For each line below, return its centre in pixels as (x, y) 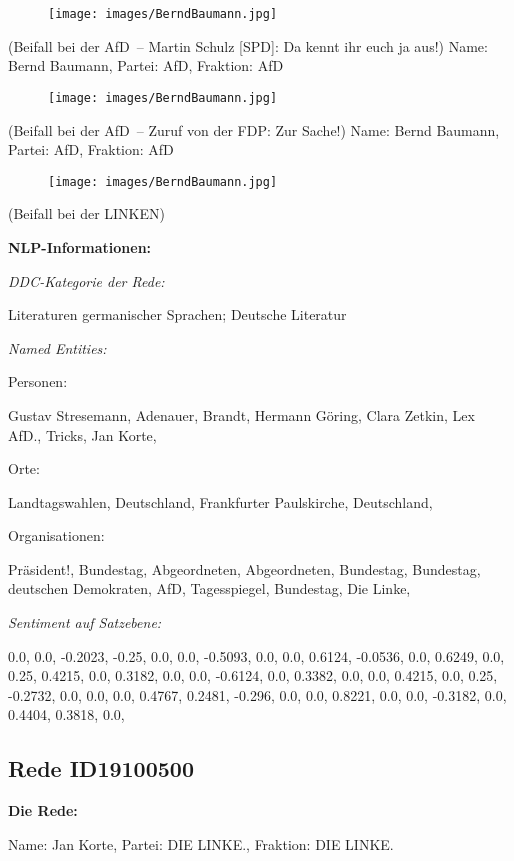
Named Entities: (57, 347)
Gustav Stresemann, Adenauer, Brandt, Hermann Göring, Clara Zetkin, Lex (241, 414)
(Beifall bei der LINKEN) (86, 213)
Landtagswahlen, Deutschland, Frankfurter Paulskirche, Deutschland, (220, 501)
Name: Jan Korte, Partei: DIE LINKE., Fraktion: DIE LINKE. (201, 843)
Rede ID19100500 (101, 768)
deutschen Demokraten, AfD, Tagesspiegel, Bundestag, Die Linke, (209, 588)
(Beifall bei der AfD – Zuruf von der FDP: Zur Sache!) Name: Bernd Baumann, (254, 129)
